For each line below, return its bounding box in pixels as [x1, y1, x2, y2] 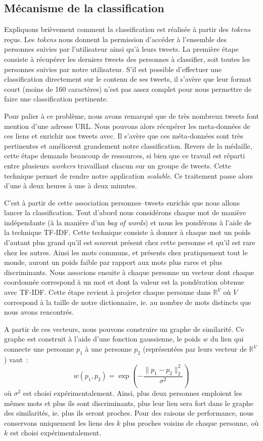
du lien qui [210, 333, 244, 344]
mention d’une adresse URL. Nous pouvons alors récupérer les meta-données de [4, 120, 250, 131]
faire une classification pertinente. [4, 93, 108, 104]
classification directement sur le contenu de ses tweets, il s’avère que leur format [4, 74, 252, 84]
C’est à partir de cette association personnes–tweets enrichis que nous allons [4, 197, 240, 208]
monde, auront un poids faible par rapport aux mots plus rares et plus [4, 257, 223, 267]
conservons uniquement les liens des [4, 417, 115, 428]
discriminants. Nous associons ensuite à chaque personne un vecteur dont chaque [4, 266, 254, 277]
